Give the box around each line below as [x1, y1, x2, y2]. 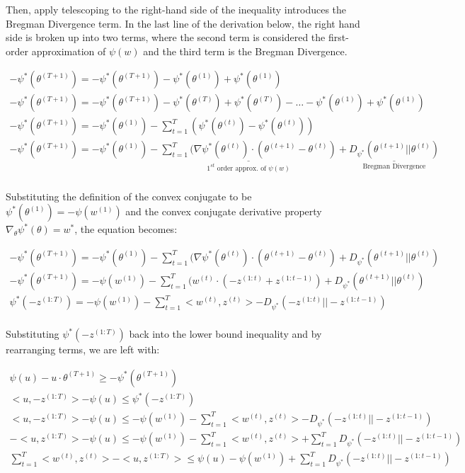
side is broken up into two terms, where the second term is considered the [6, 30, 326, 45]
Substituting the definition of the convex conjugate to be [6, 188, 252, 203]
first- [328, 30, 349, 45]
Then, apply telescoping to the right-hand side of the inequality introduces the [6, 2, 347, 16]
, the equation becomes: [74, 222, 178, 236]
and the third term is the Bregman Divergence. [143, 43, 348, 58]
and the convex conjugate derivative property [125, 204, 322, 219]
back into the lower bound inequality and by [129, 326, 322, 341]
